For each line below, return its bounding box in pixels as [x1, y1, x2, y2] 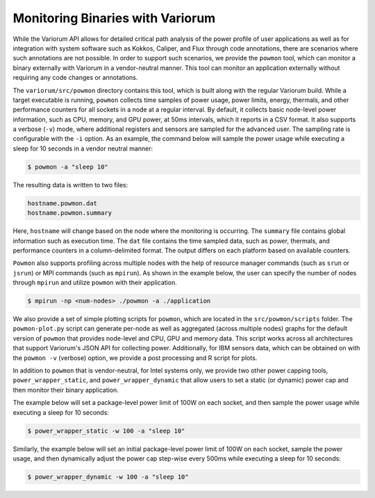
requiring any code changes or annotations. [12, 74, 138, 82]
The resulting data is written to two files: [12, 180, 128, 189]
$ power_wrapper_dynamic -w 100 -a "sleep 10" [27, 472, 189, 481]
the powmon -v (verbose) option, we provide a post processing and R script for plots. [12, 354, 258, 362]
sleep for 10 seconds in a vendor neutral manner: [12, 144, 153, 153]
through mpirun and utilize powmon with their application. [12, 278, 177, 287]
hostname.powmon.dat [27, 199, 97, 207]
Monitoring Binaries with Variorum [12, 10, 216, 26]
